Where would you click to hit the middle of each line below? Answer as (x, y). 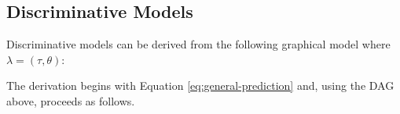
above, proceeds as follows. (71, 100)
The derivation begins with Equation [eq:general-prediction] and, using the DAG (200, 85)
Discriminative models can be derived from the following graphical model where (198, 44)
